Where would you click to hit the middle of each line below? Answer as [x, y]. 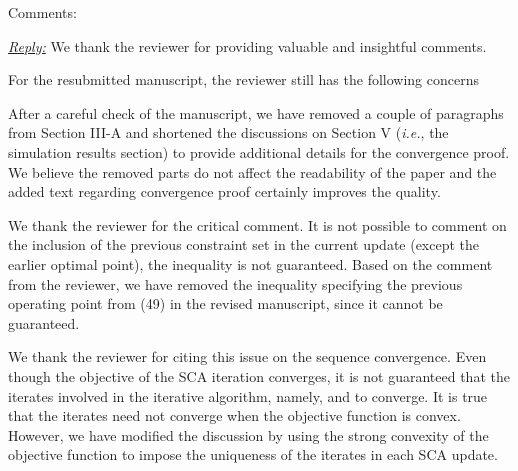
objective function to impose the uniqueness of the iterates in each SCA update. [253, 454]
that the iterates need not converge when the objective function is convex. [234, 415]
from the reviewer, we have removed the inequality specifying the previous [235, 283]
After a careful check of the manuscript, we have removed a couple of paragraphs [256, 112]
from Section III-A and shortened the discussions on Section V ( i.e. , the [228, 132]
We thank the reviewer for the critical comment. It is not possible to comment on [257, 224]
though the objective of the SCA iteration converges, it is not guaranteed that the [259, 375]
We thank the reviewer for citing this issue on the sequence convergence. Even [247, 356]
